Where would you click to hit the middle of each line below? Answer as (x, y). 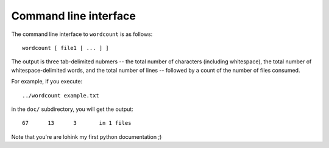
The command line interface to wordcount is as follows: (82, 34)
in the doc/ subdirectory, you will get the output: (72, 109)
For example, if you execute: (47, 82)
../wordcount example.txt (61, 95)
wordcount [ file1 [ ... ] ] (65, 48)
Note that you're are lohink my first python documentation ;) (87, 136)
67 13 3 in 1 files (77, 123)
